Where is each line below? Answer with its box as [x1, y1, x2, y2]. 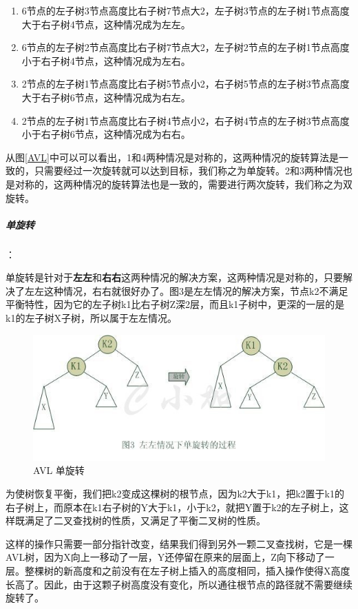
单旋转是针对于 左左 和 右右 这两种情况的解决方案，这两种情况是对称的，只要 [6, 270, 343, 285]
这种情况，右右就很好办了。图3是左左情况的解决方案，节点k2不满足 [43, 283, 348, 298]
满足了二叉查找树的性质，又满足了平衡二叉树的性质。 [24, 513, 266, 528]
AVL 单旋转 [33, 463, 85, 477]
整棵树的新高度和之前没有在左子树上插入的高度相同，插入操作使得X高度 [24, 564, 350, 577]
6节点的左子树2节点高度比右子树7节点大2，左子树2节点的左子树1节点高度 [21, 40, 350, 54]
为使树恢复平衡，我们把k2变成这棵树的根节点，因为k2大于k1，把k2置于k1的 [6, 486, 344, 501]
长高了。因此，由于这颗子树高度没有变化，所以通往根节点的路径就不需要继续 [6, 577, 352, 591]
